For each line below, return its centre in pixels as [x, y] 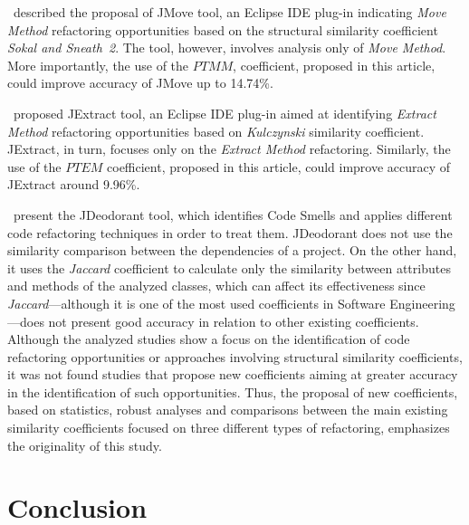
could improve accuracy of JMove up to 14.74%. [140, 83]
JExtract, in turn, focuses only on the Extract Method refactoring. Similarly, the [229, 149]
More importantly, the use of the [98, 65]
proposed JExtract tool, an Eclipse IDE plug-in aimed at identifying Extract [225, 113]
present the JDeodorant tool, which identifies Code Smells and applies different [233, 214]
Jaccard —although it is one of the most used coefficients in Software [196, 303]
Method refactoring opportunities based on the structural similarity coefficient [223, 29]
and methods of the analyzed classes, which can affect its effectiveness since [216, 286]
